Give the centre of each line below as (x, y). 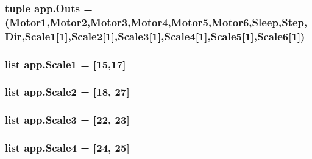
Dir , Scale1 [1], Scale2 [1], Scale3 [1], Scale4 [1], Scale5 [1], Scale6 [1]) (155, 36)
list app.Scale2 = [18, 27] (67, 92)
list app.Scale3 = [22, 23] (67, 120)
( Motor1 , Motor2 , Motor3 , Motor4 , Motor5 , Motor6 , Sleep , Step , (156, 22)
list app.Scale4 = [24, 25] (67, 148)
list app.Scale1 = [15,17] (66, 64)
